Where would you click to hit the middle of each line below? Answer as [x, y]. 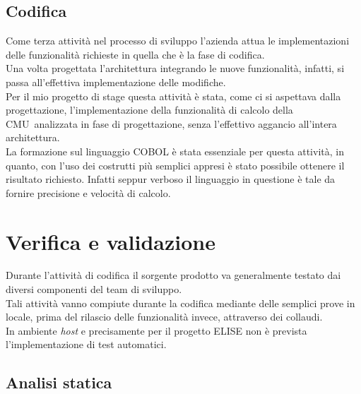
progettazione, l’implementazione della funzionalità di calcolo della [149, 110]
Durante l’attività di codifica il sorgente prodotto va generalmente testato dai [173, 275]
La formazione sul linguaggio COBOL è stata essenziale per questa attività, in [175, 151]
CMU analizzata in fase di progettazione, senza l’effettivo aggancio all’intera [171, 123]
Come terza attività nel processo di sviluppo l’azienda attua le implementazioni [178, 41]
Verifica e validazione [111, 241]
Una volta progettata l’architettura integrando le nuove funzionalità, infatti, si [175, 68]
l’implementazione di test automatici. [86, 344]
